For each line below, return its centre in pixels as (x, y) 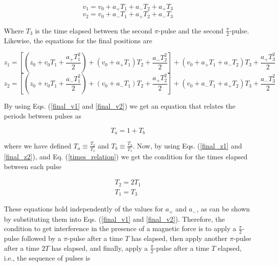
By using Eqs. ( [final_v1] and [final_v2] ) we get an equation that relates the (120, 106)
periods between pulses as (43, 115)
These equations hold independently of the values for (84, 209)
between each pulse (33, 166)
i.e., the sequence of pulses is (47, 257)
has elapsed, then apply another (180, 238)
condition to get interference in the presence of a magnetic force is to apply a (120, 228)
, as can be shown (223, 209)
